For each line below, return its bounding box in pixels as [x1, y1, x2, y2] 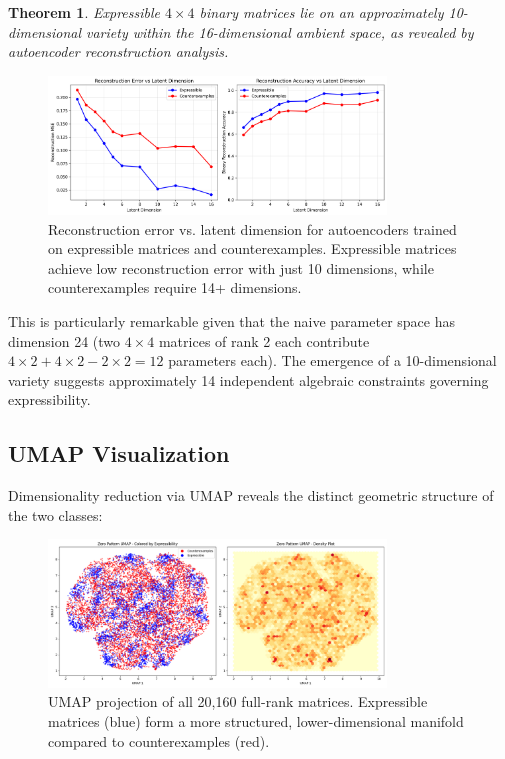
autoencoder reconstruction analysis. [8, 41, 229, 62]
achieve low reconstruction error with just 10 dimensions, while [48, 257, 434, 278]
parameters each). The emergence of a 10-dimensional [168, 350, 497, 371]
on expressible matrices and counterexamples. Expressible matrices [48, 238, 457, 259]
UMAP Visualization [8, 438, 230, 469]
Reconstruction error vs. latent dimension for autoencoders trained [48, 218, 457, 239]
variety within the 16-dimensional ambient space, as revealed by [86, 21, 474, 42]
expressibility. [8, 389, 91, 410]
